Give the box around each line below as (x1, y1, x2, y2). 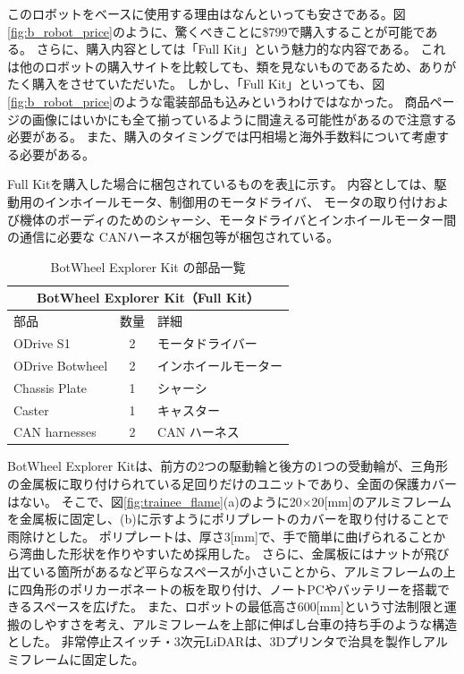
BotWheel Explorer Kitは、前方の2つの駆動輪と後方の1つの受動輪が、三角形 (7, 456, 448, 475)
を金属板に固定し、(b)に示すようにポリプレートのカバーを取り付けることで (7, 509, 450, 528)
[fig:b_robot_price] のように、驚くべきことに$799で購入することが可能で (7, 21, 426, 40)
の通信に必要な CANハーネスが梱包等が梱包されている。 (7, 227, 340, 246)
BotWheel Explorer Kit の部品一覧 (50, 257, 246, 276)
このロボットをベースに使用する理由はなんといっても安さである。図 (7, 4, 406, 22)
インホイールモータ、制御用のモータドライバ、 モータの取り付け (44, 192, 424, 210)
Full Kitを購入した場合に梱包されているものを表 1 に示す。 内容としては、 (7, 175, 434, 193)
